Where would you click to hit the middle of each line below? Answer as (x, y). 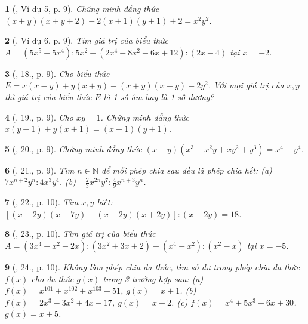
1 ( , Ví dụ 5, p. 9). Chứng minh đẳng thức (82, 8)
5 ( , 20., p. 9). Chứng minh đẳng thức (73, 148)
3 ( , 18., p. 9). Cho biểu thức (57, 73)
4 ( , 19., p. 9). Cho (39, 117)
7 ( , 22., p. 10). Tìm (42, 202)
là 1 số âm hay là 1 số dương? (159, 96)
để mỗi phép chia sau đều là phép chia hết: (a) (187, 170)
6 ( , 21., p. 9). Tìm (40, 170)
